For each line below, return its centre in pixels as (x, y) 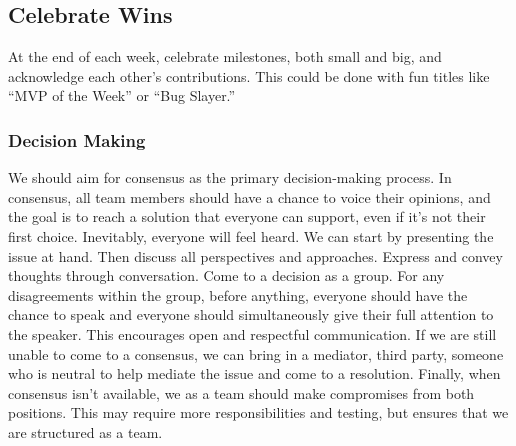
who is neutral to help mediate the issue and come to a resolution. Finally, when (254, 373)
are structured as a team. (85, 431)
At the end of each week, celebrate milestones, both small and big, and (225, 56)
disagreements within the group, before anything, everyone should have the (238, 294)
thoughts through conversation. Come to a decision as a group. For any (226, 275)
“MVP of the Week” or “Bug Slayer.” (122, 95)
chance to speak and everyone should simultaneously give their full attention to (251, 314)
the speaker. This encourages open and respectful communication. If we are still (252, 333)
